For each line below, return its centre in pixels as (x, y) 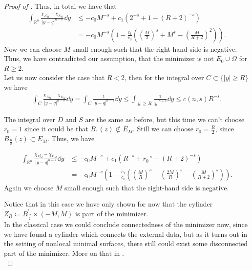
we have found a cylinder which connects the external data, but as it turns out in (126, 234)
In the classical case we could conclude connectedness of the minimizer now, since (126, 224)
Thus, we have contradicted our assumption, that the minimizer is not (109, 58)
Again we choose (29, 187)
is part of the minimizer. (112, 213)
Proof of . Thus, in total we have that (60, 6)
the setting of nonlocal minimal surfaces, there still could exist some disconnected (126, 243)
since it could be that (56, 129)
